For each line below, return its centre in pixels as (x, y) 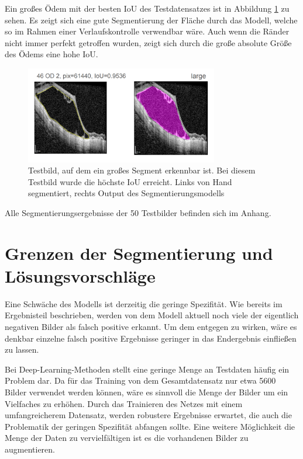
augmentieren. (30, 449)
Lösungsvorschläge (80, 275)
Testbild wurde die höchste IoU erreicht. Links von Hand (130, 181)
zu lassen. (22, 350)
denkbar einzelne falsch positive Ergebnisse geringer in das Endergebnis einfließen (151, 338)
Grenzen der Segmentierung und (139, 253)
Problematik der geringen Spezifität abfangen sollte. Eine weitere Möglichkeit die (150, 426)
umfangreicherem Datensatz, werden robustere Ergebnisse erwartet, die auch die (148, 415)
